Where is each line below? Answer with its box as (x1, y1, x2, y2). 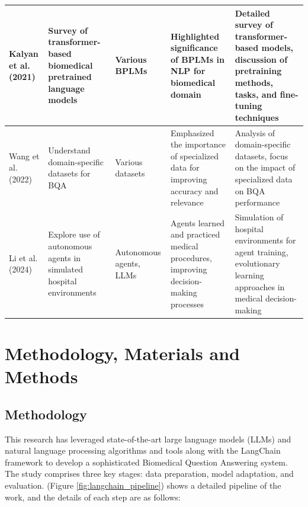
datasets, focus (235, 149, 288, 162)
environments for (235, 234, 296, 246)
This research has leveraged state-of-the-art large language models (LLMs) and (5, 432, 291, 445)
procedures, (171, 251, 212, 264)
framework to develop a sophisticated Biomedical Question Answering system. (5, 455, 288, 468)
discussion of (235, 53, 288, 65)
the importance (171, 138, 226, 150)
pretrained (48, 70, 92, 83)
